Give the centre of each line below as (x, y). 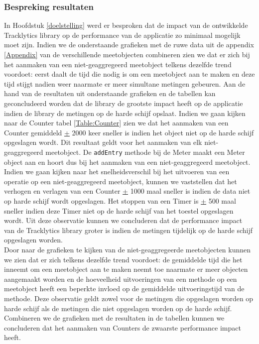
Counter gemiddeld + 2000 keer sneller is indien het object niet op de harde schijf (129, 132)
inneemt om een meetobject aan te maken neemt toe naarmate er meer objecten (126, 269)
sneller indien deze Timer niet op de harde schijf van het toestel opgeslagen (119, 210)
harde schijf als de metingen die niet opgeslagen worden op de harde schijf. (118, 308)
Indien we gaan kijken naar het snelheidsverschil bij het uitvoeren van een (117, 172)
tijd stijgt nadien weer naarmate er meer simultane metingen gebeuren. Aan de (125, 83)
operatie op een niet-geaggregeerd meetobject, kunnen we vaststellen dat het (121, 181)
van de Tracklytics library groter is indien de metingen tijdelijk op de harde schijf (129, 230)
